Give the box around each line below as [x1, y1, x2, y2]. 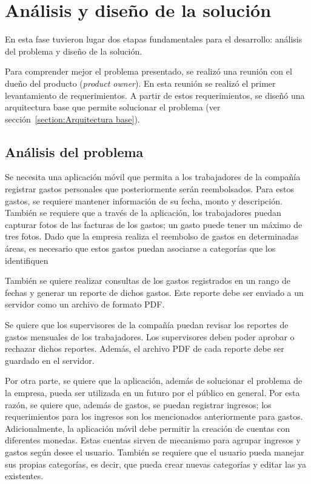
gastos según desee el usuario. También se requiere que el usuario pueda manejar [5, 445, 304, 458]
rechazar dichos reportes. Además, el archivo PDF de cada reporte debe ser [5, 342, 284, 355]
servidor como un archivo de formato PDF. [5, 298, 165, 311]
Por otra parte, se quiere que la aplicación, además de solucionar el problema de [5, 374, 303, 387]
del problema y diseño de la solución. [5, 44, 142, 57]
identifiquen [5, 254, 48, 266]
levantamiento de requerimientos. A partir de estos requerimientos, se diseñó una [5, 89, 305, 101]
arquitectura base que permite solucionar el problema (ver [5, 101, 221, 113]
